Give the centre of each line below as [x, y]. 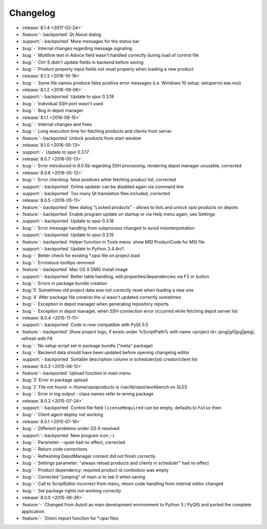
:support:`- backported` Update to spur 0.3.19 [68, 97]
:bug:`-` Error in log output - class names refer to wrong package [88, 394]
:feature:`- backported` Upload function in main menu [76, 373]
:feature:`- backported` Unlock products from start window [82, 138]
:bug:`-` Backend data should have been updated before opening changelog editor [106, 352]
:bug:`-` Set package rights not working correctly [71, 490]
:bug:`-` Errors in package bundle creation [64, 283]
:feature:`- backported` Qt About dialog [61, 34]
